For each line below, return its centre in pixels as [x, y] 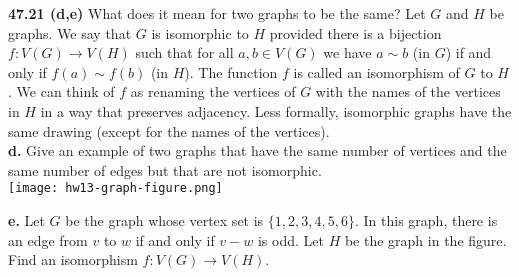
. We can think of [61, 91]
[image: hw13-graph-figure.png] [115, 188]
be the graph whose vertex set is [164, 220]
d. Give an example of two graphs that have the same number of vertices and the [257, 150]
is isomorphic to [200, 32]
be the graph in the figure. [425, 239]
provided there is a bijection [355, 32]
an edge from [48, 239]
